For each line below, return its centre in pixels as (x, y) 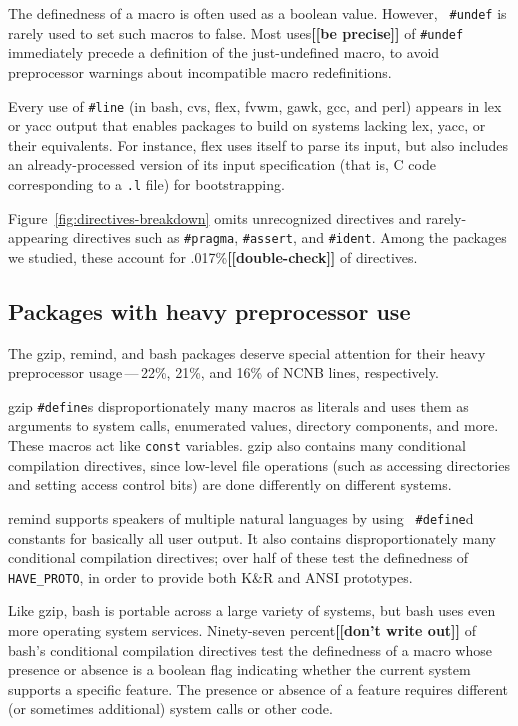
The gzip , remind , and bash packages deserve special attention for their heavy (247, 352)
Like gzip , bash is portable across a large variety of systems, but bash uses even (252, 610)
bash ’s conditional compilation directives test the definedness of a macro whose (250, 649)
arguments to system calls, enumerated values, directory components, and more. (253, 425)
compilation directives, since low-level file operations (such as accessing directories (259, 464)
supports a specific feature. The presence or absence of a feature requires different (258, 688)
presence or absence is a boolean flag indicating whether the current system (239, 669)
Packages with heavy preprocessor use (209, 310)
